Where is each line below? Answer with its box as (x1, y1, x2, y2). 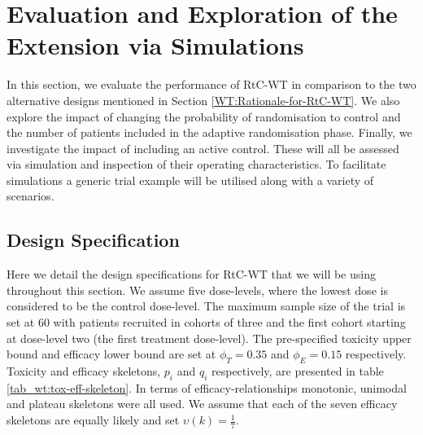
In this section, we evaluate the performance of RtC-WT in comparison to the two (7, 76, 416, 93)
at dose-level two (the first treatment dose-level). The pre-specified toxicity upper (7, 329, 412, 346)
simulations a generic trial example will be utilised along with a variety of (7, 171, 374, 188)
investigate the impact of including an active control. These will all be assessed (7, 139, 399, 156)
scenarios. (7, 187, 55, 204)
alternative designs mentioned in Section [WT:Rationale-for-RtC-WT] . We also (7, 91, 400, 108)
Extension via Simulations (7, 29, 304, 62)
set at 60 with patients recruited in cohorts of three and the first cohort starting (7, 314, 406, 331)
